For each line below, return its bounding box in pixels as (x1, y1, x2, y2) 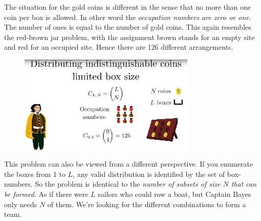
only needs (4, 198, 37, 209)
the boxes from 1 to (4, 168, 66, 179)
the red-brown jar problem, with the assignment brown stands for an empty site (4, 31, 255, 42)
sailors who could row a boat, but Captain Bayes (98, 188, 251, 199)
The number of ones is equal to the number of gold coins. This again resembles (4, 22, 251, 32)
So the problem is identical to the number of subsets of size (35, 178, 221, 189)
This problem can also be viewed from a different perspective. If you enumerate (4, 158, 253, 169)
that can (231, 178, 257, 189)
